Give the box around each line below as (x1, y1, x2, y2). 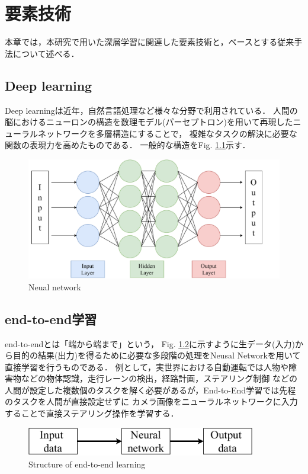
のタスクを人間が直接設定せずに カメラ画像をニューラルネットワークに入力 (5, 395, 298, 408)
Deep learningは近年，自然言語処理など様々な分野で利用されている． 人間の (5, 104, 298, 116)
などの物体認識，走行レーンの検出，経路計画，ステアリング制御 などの (21, 372, 297, 385)
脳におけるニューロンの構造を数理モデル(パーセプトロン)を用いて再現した (5, 116, 293, 128)
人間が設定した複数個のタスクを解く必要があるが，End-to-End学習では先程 (5, 383, 296, 396)
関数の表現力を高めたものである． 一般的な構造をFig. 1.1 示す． (5, 139, 251, 151)
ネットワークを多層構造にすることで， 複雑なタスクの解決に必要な (37, 127, 297, 139)
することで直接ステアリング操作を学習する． (5, 407, 179, 419)
